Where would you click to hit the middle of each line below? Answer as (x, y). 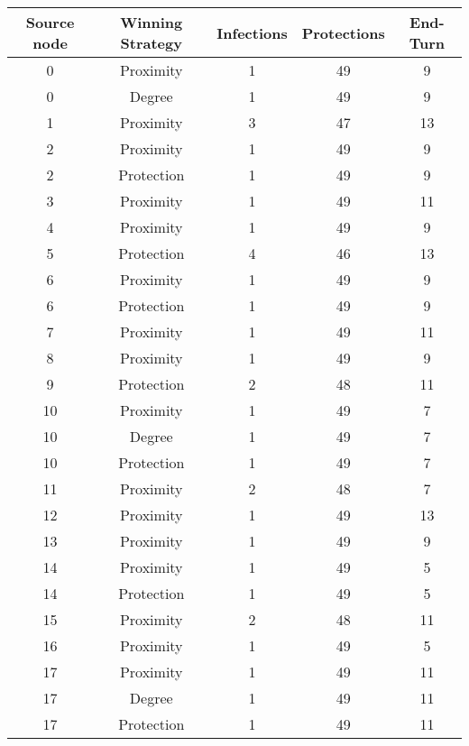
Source (50, 22)
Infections (252, 32)
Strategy (151, 43)
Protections (343, 32)
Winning (152, 22)
